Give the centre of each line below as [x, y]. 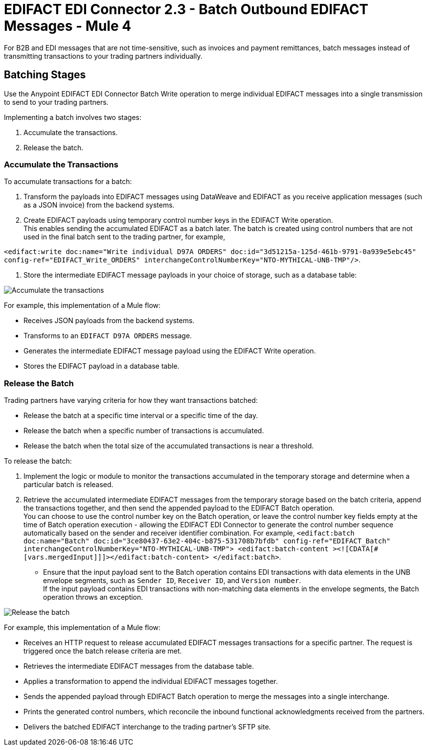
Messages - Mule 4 [68, 26]
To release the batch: [38, 461]
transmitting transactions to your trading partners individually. [103, 56]
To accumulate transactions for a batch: [68, 182]
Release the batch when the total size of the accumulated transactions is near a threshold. [169, 446]
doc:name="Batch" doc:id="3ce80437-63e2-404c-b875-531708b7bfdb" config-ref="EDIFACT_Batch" [207, 541]
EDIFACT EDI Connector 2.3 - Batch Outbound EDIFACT [186, 9]
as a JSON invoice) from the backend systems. [99, 205]
